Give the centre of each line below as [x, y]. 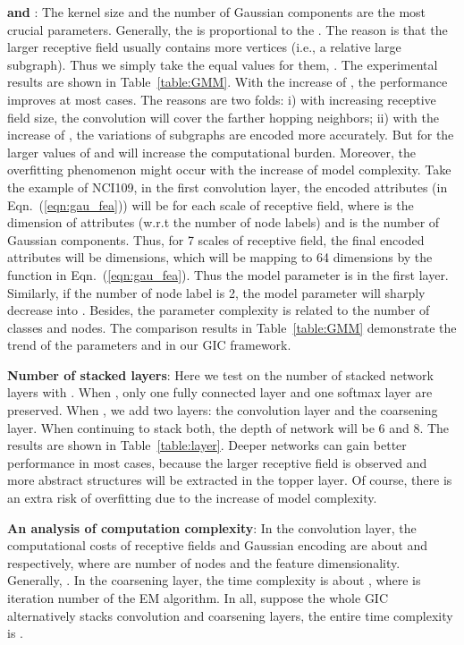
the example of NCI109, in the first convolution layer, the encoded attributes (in [228, 187]
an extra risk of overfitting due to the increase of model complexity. [192, 498]
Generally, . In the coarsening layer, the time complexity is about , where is [214, 580]
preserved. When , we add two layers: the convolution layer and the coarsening [223, 410]
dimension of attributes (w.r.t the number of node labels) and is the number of [224, 222]
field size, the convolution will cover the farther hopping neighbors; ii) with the [223, 117]
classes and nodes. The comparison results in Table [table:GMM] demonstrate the [232, 327]
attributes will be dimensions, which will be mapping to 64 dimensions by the [220, 257]
